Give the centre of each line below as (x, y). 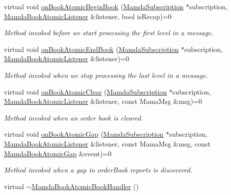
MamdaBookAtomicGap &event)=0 (58, 153)
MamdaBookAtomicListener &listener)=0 (66, 59)
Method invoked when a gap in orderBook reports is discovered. (98, 170)
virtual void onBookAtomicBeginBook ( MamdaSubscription (94, 6)
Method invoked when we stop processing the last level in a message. (106, 75)
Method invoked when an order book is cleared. (74, 117)
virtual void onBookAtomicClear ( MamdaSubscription (86, 91)
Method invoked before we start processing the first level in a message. (109, 33)
